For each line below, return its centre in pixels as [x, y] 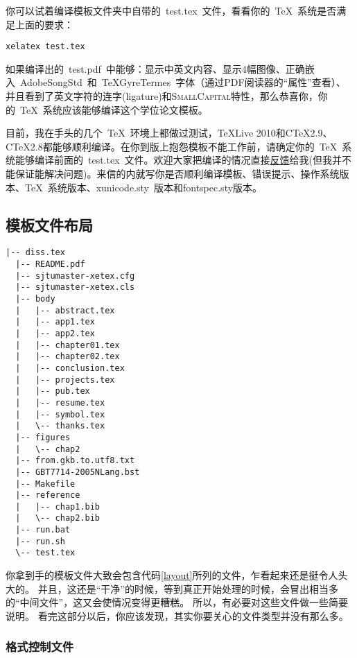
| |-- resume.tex [60, 402]
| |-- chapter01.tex [68, 345]
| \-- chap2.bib [58, 518]
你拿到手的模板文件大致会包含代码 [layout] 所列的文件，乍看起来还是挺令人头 [177, 575]
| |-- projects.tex [65, 380]
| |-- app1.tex [55, 322]
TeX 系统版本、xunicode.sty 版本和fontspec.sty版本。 [143, 187]
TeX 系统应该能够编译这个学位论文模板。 [114, 109]
